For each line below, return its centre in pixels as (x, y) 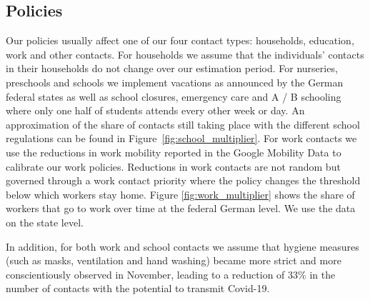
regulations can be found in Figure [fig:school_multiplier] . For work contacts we (181, 138)
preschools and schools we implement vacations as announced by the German (175, 82)
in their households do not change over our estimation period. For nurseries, (172, 68)
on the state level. (45, 222)
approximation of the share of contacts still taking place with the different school (183, 124)
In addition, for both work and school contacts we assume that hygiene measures (182, 246)
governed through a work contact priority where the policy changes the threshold (183, 180)
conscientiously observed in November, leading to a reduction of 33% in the (171, 274)
